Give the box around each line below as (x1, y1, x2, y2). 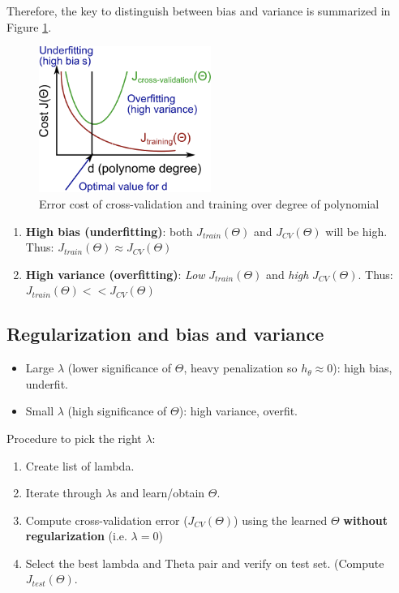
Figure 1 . (6, 18, 52, 35)
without (343, 511, 388, 528)
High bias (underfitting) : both (25, 222, 193, 239)
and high (266, 265, 309, 282)
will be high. (325, 222, 388, 239)
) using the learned (234, 511, 328, 528)
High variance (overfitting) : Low (25, 265, 205, 282)
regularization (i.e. (25, 527, 127, 544)
